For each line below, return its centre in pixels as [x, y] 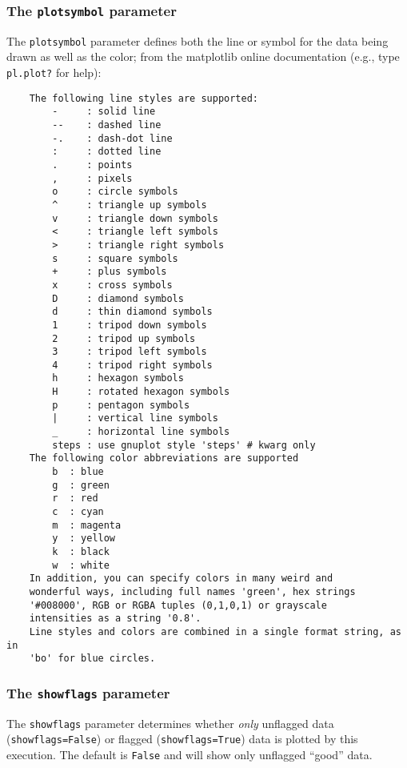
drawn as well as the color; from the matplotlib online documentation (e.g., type [203, 56]
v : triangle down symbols [135, 218]
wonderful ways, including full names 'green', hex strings [192, 591]
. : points [92, 165]
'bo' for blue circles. [92, 659]
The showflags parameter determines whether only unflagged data [170, 723]
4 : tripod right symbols [132, 365]
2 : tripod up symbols [124, 338]
